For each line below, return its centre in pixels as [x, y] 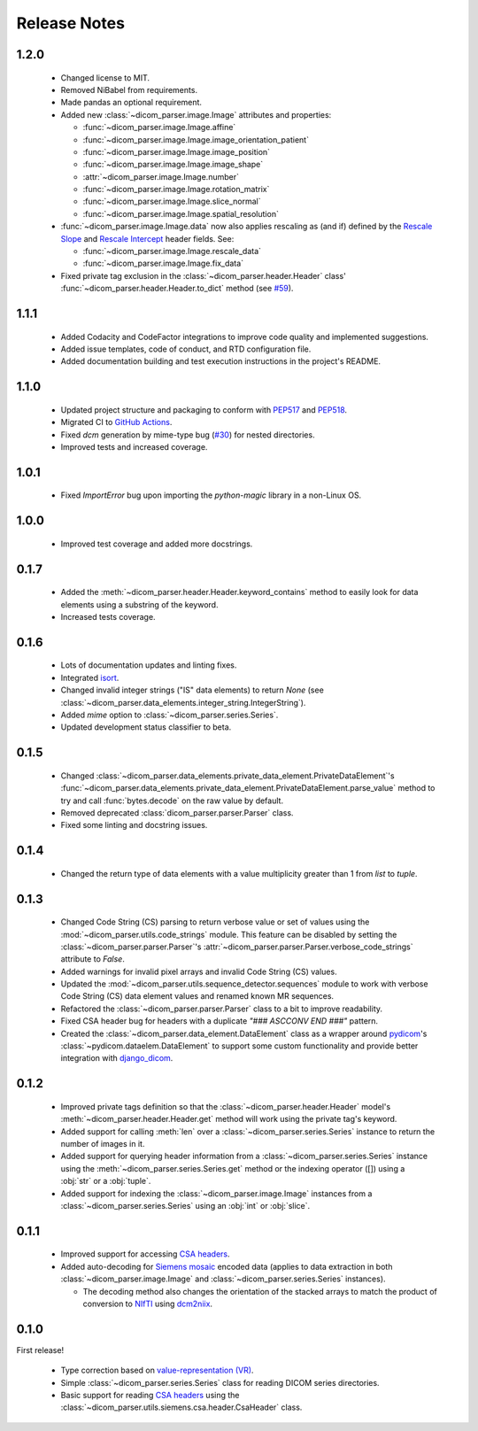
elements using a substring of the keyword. [139, 604]
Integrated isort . [90, 677]
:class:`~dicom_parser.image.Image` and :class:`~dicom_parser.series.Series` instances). [223, 1279]
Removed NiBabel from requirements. [129, 89]
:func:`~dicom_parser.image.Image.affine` [159, 128]
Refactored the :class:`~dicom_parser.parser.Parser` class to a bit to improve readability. [222, 1009]
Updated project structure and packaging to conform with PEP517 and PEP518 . [204, 410]
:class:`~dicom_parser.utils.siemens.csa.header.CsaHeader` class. [181, 1407]
